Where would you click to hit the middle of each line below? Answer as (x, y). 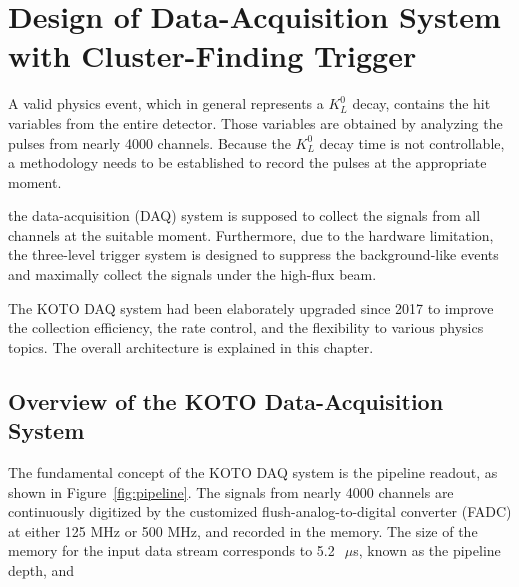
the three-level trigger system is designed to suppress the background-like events (253, 254)
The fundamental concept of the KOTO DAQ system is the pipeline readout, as (253, 472)
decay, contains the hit (421, 103)
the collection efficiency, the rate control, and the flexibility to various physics (246, 327)
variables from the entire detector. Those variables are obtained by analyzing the (255, 122)
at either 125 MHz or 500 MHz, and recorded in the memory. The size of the (243, 530)
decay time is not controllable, (412, 142)
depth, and (41, 570)
